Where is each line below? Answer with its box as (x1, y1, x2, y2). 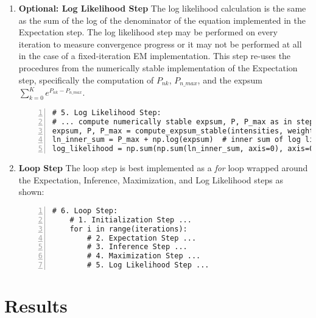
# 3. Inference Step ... (87, 242, 188, 252)
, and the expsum (197, 73, 262, 86)
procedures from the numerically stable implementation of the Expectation (18, 61, 298, 74)
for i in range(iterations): (69, 224, 188, 233)
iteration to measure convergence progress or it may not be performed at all (18, 37, 302, 50)
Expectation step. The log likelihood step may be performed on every (18, 26, 278, 38)
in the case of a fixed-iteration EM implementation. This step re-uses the (18, 49, 291, 62)
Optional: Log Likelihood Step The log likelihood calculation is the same (18, 2, 306, 14)
